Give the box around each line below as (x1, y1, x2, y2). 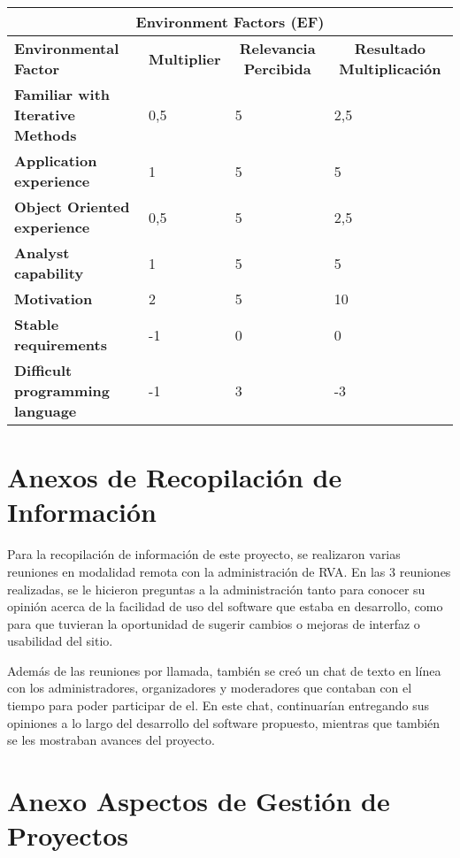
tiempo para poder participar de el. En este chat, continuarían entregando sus (7, 696, 430, 715)
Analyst (14, 242, 70, 263)
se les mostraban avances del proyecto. (7, 731, 215, 749)
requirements (14, 334, 107, 355)
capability (14, 263, 84, 283)
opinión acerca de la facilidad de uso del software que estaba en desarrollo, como (7, 597, 443, 616)
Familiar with (14, 84, 111, 104)
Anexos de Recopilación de (7, 459, 342, 495)
